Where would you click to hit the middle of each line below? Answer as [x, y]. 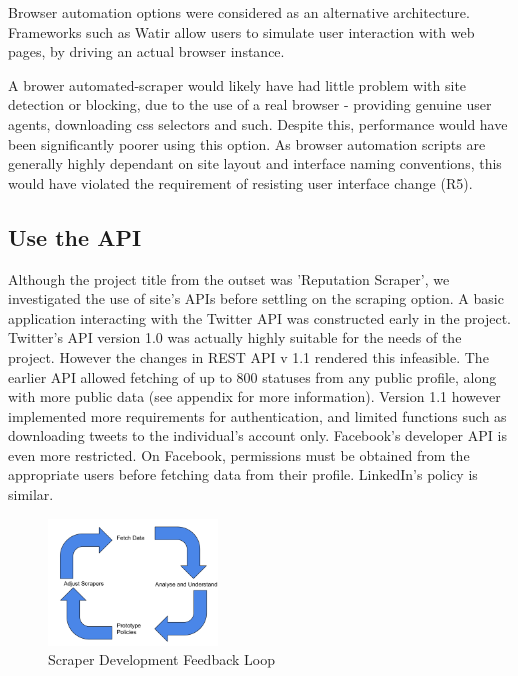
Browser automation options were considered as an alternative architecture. [239, 12]
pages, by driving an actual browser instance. [146, 51]
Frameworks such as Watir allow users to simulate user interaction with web [241, 31]
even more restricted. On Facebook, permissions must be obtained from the [239, 454]
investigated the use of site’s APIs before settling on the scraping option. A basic [256, 298]
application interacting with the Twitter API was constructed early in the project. [260, 317]
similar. [31, 494]
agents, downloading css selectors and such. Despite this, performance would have [258, 123]
